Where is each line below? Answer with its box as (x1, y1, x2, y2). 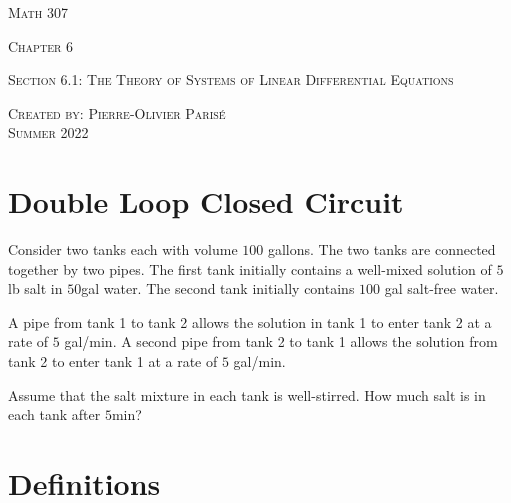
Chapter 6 (8, 35, 73, 56)
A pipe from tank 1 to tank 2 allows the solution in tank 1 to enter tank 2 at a (8, 311, 492, 332)
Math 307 (8, 2, 68, 22)
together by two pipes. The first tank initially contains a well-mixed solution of (8, 258, 492, 279)
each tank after (8, 404, 101, 425)
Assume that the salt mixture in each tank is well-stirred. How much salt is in (8, 384, 486, 405)
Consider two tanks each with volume (8, 239, 238, 260)
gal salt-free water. (384, 278, 499, 299)
